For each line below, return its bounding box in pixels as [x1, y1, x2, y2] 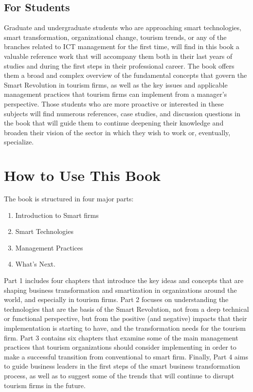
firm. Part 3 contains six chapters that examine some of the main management [4, 332, 238, 342]
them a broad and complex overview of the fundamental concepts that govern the [4, 70, 247, 80]
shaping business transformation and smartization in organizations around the [4, 285, 237, 295]
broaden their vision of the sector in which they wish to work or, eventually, [4, 127, 231, 137]
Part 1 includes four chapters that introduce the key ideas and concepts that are [4, 275, 244, 285]
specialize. [4, 137, 34, 147]
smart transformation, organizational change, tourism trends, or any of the [4, 32, 227, 42]
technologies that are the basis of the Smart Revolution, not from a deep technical [4, 303, 249, 314]
